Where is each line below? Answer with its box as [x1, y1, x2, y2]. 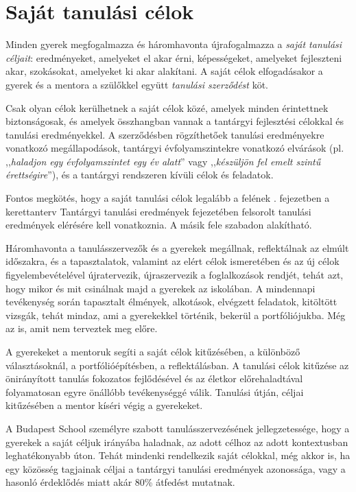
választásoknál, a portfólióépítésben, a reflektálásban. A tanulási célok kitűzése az [5, 358, 349, 372]
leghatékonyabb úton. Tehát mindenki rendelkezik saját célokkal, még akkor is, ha [5, 448, 351, 462]
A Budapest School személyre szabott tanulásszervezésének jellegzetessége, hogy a [5, 421, 350, 435]
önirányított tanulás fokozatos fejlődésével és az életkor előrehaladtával [5, 371, 303, 386]
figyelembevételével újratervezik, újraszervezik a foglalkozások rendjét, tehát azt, [5, 268, 344, 282]
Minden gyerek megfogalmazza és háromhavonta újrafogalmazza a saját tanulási [5, 37, 342, 51]
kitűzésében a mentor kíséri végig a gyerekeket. [5, 398, 203, 412]
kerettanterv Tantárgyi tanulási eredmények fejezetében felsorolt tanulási [5, 204, 311, 218]
